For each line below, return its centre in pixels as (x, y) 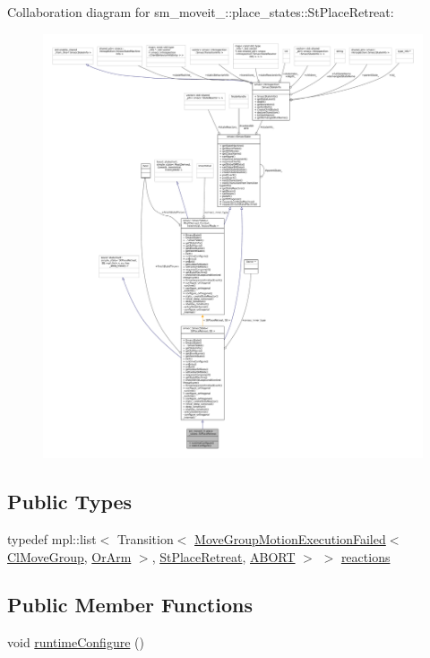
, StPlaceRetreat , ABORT (224, 556)
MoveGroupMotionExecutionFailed (290, 538)
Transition (145, 538)
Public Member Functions (130, 605)
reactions (365, 556)
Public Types (70, 502)
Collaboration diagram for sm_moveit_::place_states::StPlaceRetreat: (201, 12)
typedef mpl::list (52, 538)
